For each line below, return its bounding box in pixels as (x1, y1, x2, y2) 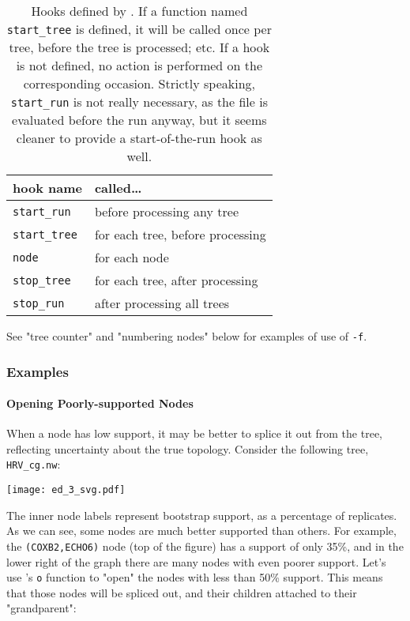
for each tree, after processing (94, 271, 258, 289)
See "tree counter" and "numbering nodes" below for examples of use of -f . (6, 328, 367, 344)
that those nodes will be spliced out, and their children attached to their (6, 584, 357, 600)
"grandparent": (6, 600, 77, 616)
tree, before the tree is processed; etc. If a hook (9, 38, 270, 56)
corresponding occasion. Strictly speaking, (23, 74, 256, 92)
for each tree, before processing (94, 225, 266, 243)
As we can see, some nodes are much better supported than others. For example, (6, 522, 397, 539)
